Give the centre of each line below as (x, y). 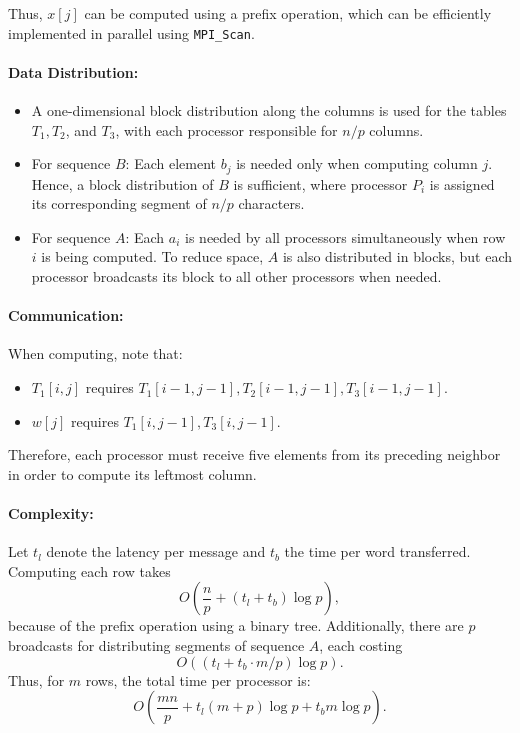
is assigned (462, 183)
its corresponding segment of (119, 203)
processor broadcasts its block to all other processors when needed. (236, 276)
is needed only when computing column (357, 163)
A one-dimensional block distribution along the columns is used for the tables (269, 110)
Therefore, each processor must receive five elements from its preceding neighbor (254, 454)
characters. (271, 203)
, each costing (361, 645)
